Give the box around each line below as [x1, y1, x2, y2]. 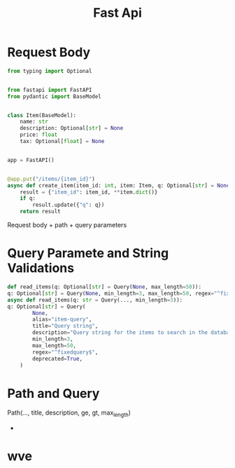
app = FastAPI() [7, 156, 55, 163]
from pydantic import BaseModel [7, 93, 101, 100]
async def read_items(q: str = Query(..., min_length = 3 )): [7, 296, 183, 303]
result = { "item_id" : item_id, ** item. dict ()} [20, 188, 158, 196]
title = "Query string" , [32, 323, 99, 330]
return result [20, 208, 61, 215]
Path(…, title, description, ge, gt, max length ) [7, 408, 131, 419]
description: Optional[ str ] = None [20, 125, 124, 132]
